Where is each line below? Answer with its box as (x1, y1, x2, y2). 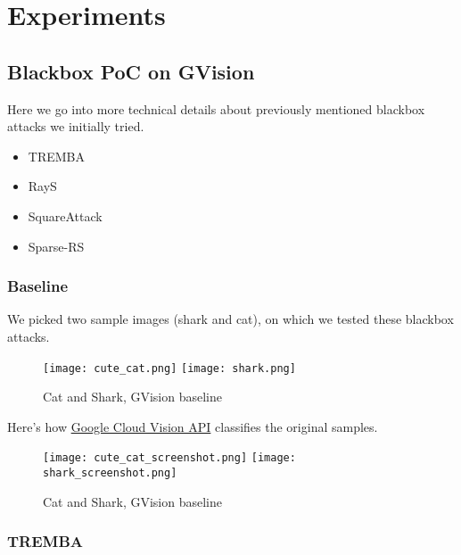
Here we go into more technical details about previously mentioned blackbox (7, 99, 425, 118)
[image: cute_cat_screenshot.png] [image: (43, 451, 296, 465)
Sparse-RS (28, 236, 85, 255)
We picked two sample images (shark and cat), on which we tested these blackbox (7, 310, 454, 328)
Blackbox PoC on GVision (7, 57, 255, 85)
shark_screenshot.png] (43, 467, 177, 480)
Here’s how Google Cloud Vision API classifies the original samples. (7, 417, 378, 435)
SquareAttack (28, 206, 103, 225)
